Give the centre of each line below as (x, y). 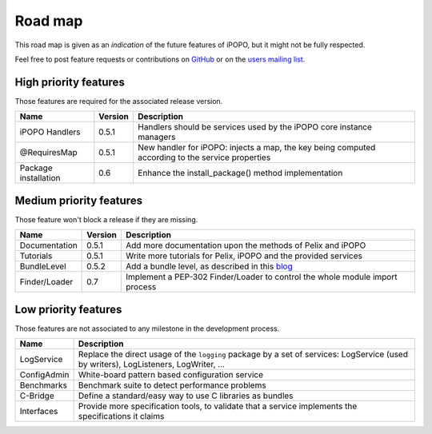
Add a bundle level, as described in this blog (209, 266)
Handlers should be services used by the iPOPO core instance (254, 127)
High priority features (70, 82)
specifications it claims (121, 416)
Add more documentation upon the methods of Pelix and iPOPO (246, 245)
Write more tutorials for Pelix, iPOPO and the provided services (244, 256)
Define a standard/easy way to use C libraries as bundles (186, 396)
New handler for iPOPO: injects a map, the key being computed (256, 148)
